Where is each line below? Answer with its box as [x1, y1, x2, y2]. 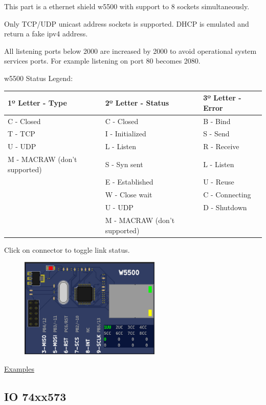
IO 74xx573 [4, 388, 66, 404]
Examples [4, 363, 34, 374]
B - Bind [203, 115, 231, 126]
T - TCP [8, 128, 35, 139]
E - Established [105, 176, 153, 187]
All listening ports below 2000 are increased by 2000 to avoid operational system [4, 45, 257, 56]
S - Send [203, 128, 230, 139]
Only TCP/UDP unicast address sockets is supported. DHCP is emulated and [4, 18, 249, 29]
